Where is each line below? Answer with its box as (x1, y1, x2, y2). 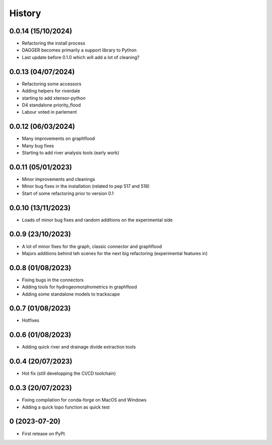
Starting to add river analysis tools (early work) (22, 150, 119, 156)
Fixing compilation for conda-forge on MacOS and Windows (22, 397, 147, 403)
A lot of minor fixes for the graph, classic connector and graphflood (22, 243, 162, 250)
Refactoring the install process (22, 40, 86, 46)
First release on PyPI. (22, 430, 66, 436)
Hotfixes (22, 317, 40, 323)
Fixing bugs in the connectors (22, 277, 84, 283)
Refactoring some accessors (22, 81, 82, 87)
